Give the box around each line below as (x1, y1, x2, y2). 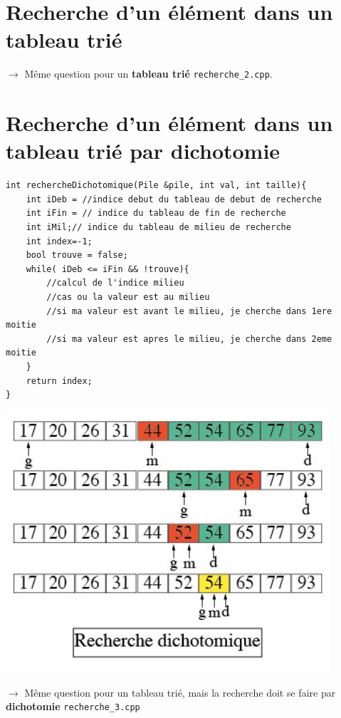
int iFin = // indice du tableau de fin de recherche (26, 208, 286, 219)
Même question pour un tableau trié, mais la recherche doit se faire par (24, 685, 336, 699)
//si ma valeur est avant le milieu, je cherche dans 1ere (46, 306, 332, 316)
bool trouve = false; (26, 250, 128, 261)
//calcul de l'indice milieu (46, 278, 184, 288)
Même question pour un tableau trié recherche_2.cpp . (24, 66, 273, 81)
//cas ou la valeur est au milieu (46, 292, 210, 303)
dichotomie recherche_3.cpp (6, 699, 140, 714)
